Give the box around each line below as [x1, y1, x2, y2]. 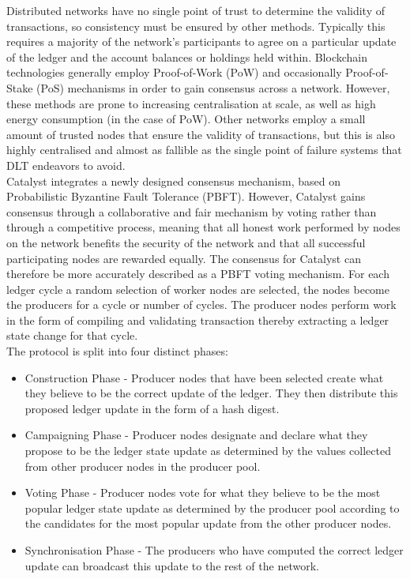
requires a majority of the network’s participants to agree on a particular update [6, 33, 397, 50]
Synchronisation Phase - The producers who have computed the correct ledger [24, 542, 404, 558]
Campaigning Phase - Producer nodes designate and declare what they [24, 427, 368, 443]
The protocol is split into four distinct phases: [6, 343, 228, 359]
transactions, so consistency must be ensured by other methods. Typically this [6, 17, 386, 34]
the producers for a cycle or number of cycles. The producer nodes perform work [6, 296, 397, 313]
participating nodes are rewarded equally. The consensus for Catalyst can [6, 250, 361, 266]
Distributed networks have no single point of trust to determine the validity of [6, 2, 386, 18]
